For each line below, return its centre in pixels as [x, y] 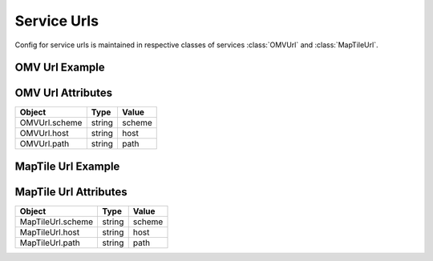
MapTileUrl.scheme [57, 222]
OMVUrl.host [44, 134]
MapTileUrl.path [50, 243]
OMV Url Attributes [63, 93]
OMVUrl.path [45, 144]
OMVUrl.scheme [51, 122]
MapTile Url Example [67, 166]
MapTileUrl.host [50, 232]
